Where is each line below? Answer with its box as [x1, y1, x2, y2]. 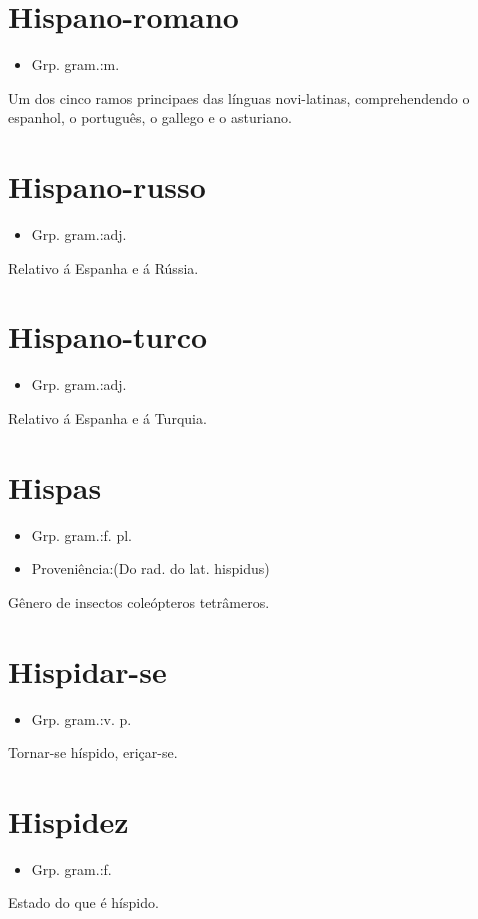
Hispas [8, 466, 102, 507]
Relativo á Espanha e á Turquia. [8, 407, 207, 428]
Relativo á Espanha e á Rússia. [8, 257, 199, 278]
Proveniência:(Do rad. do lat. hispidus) [31, 558, 270, 579]
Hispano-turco [8, 316, 208, 357]
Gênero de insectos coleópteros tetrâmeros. [8, 591, 270, 612]
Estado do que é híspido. [8, 892, 159, 913]
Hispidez [8, 800, 129, 841]
